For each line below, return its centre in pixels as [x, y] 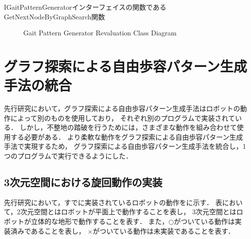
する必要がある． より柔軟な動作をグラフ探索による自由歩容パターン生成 [127, 136]
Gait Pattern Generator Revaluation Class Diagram [100, 33]
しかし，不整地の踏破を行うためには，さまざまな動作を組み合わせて [128, 127]
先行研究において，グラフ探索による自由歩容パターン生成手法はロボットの [122, 108]
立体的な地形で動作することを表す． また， [100, 221]
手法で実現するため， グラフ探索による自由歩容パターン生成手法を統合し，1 [125, 146]
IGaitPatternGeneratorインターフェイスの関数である [85, 7]
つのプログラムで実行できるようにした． [68, 156]
